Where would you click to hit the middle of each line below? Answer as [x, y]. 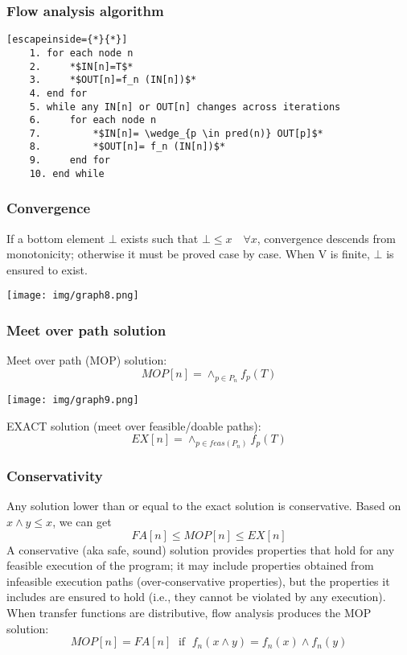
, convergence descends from [326, 238]
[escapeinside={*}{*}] [67, 40]
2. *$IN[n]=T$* [81, 66]
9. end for [70, 161]
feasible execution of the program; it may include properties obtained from [190, 565]
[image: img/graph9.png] [73, 400]
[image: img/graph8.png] [73, 296]
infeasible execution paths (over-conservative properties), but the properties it [198, 581]
